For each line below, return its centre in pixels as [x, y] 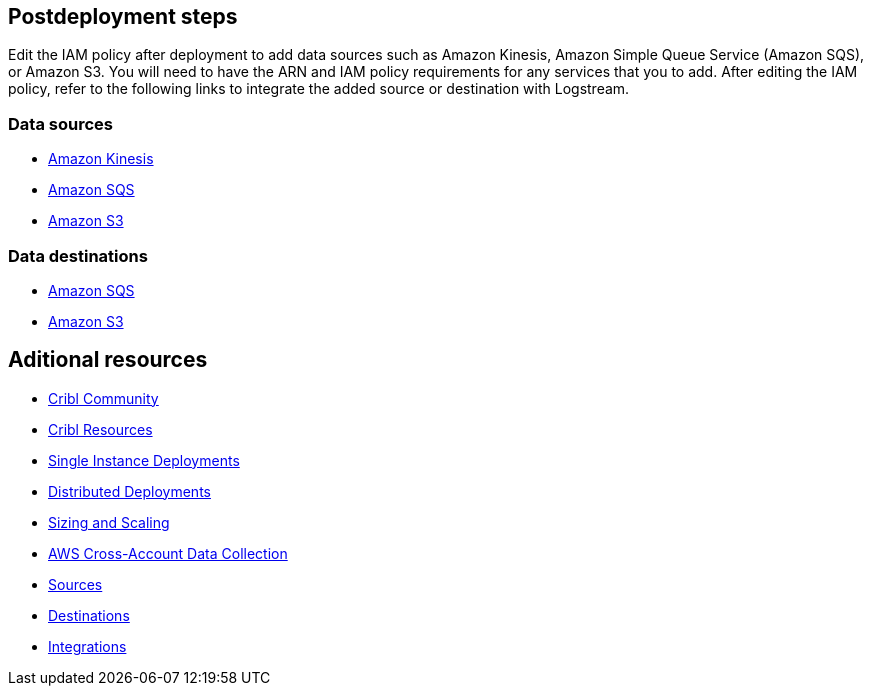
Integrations [87, 646]
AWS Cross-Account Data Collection [168, 553]
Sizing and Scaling [109, 522]
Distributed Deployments [129, 491]
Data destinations [78, 255]
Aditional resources [108, 360]
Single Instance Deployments [144, 460]
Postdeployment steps [123, 16]
